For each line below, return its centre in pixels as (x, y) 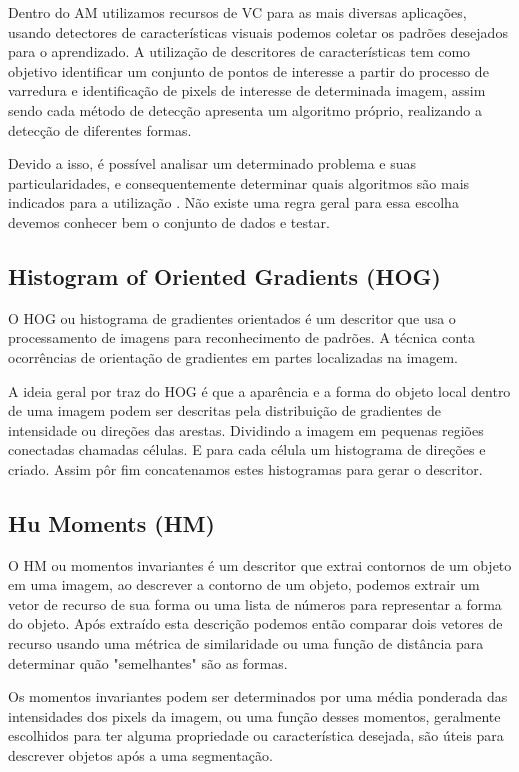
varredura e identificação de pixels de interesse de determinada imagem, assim (247, 90)
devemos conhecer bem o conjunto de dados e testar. (169, 221)
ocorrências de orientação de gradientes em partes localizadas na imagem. (233, 356)
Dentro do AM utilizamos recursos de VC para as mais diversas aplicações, (237, 12)
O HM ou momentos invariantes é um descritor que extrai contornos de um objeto (260, 564)
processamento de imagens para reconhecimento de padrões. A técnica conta (242, 337)
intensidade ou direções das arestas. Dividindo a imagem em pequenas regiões (246, 429)
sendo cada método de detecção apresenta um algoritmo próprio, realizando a (245, 109)
